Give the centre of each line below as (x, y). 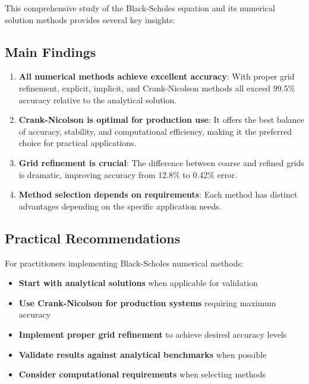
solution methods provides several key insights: (90, 19)
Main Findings (51, 51)
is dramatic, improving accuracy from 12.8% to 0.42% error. (128, 174)
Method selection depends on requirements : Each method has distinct (158, 194)
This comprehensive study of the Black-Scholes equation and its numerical (140, 8)
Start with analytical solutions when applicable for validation (138, 283)
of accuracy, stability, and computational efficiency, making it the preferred (155, 131)
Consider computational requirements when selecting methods (142, 374)
